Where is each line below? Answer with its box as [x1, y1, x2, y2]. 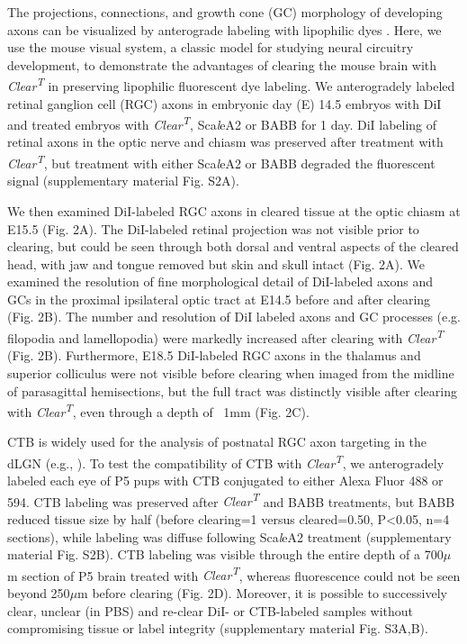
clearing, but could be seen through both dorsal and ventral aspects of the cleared [7, 237, 459, 256]
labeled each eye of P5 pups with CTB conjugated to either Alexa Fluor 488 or [7, 471, 444, 490]
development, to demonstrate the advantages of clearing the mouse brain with [7, 55, 437, 74]
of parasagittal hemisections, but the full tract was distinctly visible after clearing [7, 381, 457, 400]
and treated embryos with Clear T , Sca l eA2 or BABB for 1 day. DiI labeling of [7, 113, 437, 133]
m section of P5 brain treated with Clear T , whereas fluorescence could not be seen [7, 563, 461, 585]
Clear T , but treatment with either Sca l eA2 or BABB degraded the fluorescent [7, 151, 436, 172]
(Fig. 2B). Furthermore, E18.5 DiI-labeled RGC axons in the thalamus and [7, 346, 421, 365]
